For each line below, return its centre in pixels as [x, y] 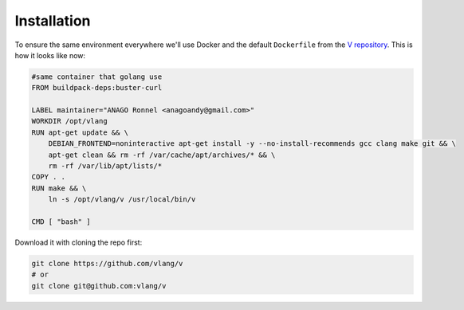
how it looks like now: [50, 55]
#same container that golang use [97, 77]
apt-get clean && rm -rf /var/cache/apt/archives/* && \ [162, 155]
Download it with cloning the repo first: [79, 242]
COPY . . [49, 177]
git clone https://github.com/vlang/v [107, 263]
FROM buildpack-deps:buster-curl [97, 88]
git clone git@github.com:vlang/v [99, 286]
